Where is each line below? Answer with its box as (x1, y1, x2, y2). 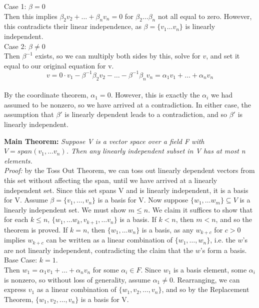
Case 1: (4, 1, 26, 11)
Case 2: (4, 40, 26, 51)
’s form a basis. (200, 244, 247, 255)
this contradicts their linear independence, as (4, 21, 141, 31)
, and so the (215, 214, 252, 224)
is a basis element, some (173, 264, 247, 274)
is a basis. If (119, 214, 156, 224)
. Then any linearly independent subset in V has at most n (66, 145, 245, 156)
